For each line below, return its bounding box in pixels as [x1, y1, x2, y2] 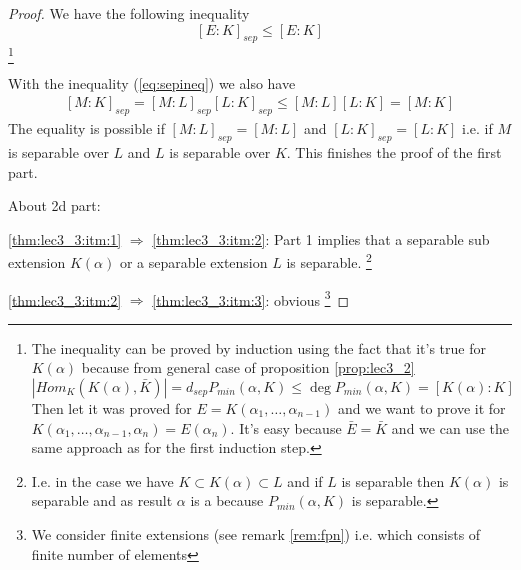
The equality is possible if [8, 118, 165, 139]
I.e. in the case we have [31, 470, 174, 491]
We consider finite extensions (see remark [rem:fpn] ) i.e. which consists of [31, 523, 481, 544]
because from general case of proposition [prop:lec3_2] [81, 357, 415, 378]
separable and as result [31, 490, 173, 511]
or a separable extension [119, 251, 268, 272]
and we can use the [391, 417, 509, 438]
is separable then [341, 470, 445, 491]
